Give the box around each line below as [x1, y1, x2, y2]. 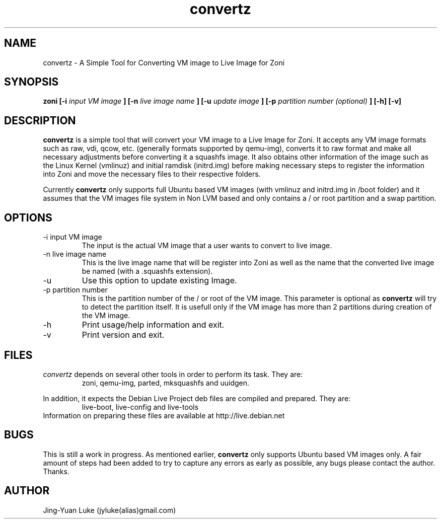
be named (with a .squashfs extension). [82, 267, 213, 276]
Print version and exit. [82, 330, 165, 340]
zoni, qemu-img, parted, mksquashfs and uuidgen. [82, 378, 250, 387]
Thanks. [43, 467, 69, 476]
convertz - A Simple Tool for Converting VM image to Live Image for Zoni [43, 58, 285, 67]
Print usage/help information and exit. [82, 320, 225, 330]
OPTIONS [4, 211, 52, 224]
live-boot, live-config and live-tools [82, 402, 199, 411]
